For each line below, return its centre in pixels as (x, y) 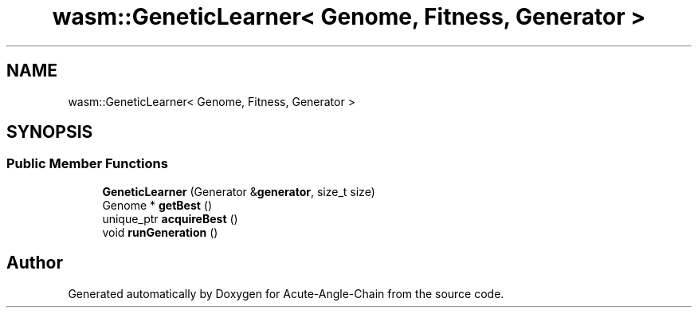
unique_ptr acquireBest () (170, 218)
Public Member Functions (87, 164)
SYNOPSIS (50, 132)
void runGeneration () (160, 232)
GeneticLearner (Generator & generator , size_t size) (239, 191)
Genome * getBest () (157, 205)
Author (35, 263)
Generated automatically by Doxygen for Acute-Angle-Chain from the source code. (286, 293)
